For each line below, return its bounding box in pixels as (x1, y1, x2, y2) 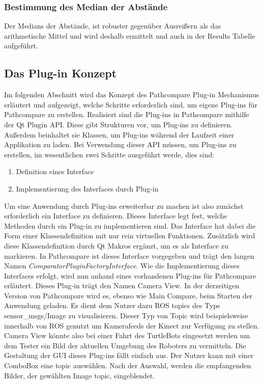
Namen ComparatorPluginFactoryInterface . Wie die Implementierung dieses (4, 260, 240, 271)
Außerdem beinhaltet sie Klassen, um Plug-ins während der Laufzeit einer (4, 129, 235, 140)
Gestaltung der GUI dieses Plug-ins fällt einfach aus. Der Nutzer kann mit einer (4, 350, 254, 361)
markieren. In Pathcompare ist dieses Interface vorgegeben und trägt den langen (4, 250, 254, 261)
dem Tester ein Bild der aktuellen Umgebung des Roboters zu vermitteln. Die (4, 340, 246, 350)
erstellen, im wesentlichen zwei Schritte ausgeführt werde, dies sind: (4, 149, 215, 159)
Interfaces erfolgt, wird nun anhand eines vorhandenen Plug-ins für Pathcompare (4, 270, 256, 281)
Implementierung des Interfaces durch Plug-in (16, 183, 159, 194)
